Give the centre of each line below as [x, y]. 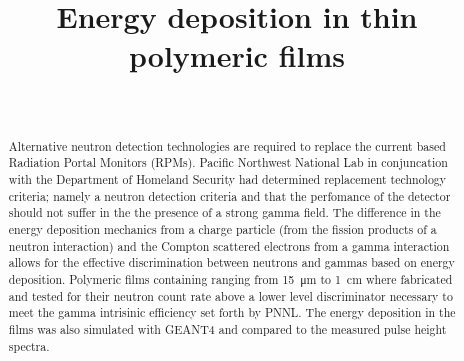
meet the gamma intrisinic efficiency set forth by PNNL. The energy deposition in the [232, 312]
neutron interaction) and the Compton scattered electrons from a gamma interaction [229, 245]
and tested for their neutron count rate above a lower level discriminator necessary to [230, 295]
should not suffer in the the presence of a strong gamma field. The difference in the [224, 212]
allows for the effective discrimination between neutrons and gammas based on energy [231, 262]
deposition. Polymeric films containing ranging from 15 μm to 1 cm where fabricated [230, 278]
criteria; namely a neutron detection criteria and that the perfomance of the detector [229, 195]
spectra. [29, 345]
